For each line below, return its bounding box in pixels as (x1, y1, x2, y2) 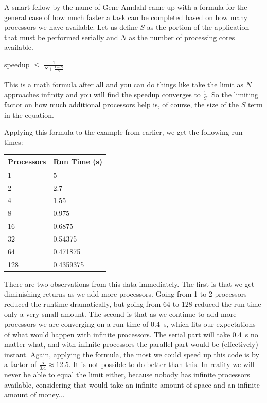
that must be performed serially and (4, 31, 118, 42)
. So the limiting (207, 89, 259, 100)
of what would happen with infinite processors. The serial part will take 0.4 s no (4, 328, 258, 339)
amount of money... (4, 389, 65, 400)
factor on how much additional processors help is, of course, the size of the (4, 99, 239, 109)
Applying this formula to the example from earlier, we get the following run (4, 126, 243, 137)
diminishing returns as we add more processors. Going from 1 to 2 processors (4, 288, 247, 299)
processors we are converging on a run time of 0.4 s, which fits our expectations (4, 319, 256, 329)
